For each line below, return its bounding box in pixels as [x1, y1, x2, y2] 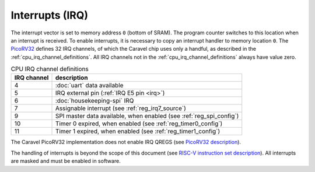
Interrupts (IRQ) [10, 9, 89, 22]
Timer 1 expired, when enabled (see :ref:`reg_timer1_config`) [55, 127, 220, 135]
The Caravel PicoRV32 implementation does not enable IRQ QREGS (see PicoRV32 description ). [10, 139, 242, 146]
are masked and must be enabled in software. [10, 157, 121, 164]
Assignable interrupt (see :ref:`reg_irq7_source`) [55, 104, 186, 113]
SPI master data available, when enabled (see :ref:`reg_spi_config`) [55, 112, 239, 120]
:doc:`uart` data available [55, 82, 124, 90]
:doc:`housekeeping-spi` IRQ [55, 97, 134, 105]
